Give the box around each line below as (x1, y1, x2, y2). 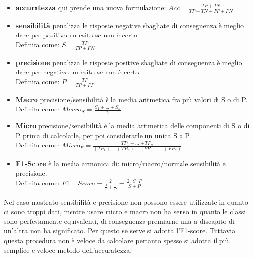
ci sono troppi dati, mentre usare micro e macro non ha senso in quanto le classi (4, 206, 246, 217)
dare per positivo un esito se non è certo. (15, 30, 139, 40)
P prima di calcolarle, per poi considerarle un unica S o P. (15, 130, 191, 140)
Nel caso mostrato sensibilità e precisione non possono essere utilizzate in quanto (4, 196, 248, 207)
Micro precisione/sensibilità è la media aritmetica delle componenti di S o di (15, 120, 250, 131)
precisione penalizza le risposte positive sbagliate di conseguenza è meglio (15, 57, 242, 67)
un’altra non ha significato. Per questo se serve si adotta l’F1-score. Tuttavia (4, 225, 236, 236)
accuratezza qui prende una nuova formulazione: (15, 2, 166, 12)
